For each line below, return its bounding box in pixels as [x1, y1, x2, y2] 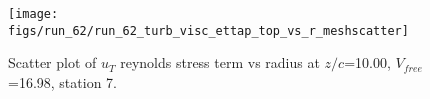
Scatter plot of [8, 52, 97, 73]
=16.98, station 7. [8, 71, 117, 92]
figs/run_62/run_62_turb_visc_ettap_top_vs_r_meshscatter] [8, 23, 409, 38]
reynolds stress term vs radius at [120, 52, 320, 73]
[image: [8, 7, 59, 21]
